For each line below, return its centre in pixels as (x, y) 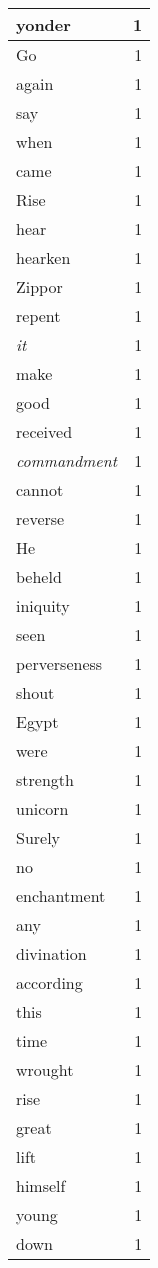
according (49, 982)
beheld (39, 576)
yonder (43, 24)
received (44, 431)
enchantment (61, 895)
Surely (38, 837)
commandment (66, 460)
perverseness (59, 663)
